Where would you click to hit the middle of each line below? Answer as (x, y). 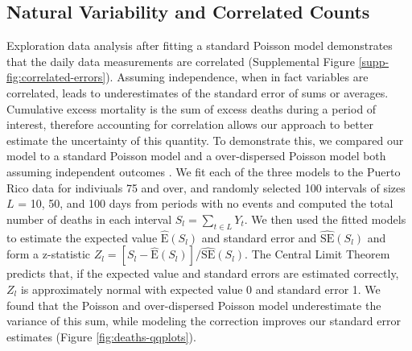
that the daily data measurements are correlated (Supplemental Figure (181, 61)
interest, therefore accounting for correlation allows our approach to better (190, 124)
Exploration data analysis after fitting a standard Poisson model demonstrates (200, 45)
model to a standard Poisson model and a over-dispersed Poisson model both (196, 156)
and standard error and (259, 237)
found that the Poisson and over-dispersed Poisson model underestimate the (194, 305)
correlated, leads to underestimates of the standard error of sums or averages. (198, 92)
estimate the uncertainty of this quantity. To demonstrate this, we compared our (205, 140)
